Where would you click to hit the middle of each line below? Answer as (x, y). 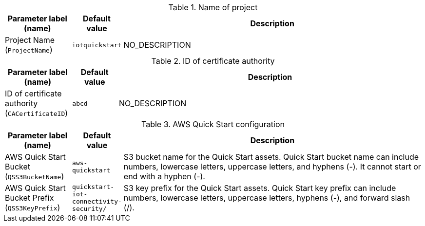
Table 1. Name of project (213, 7)
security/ (89, 209)
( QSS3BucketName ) (35, 176)
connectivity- (97, 201)
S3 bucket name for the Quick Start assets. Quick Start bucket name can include (271, 157)
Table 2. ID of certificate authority (213, 61)
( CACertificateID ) (37, 113)
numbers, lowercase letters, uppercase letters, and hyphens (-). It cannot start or (272, 167)
